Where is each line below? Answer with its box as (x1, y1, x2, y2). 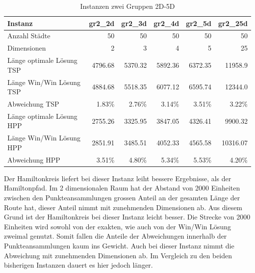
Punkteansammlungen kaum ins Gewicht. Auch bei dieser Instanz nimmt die (4, 240, 234, 250)
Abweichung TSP (7, 99, 59, 109)
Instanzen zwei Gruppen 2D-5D (80, 1, 175, 11)
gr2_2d (89, 18, 115, 28)
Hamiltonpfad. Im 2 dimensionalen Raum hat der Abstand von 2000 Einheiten (4, 183, 240, 193)
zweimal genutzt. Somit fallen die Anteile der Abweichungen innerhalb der (4, 231, 227, 241)
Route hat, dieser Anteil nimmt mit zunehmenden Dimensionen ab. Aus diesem (4, 202, 243, 212)
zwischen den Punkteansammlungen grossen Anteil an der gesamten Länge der (4, 192, 240, 202)
